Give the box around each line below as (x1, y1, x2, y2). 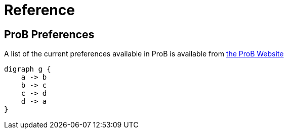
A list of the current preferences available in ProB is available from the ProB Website (4, 49, 284, 58)
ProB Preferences (4, 28, 95, 41)
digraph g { (4, 65, 51, 74)
